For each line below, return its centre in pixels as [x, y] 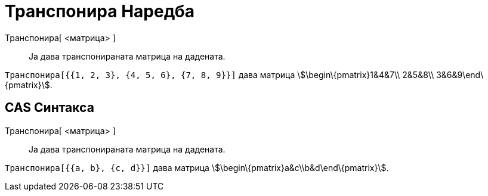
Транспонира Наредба [100, 11]
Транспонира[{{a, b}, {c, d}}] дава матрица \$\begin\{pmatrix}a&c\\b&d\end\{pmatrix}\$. [197, 167]
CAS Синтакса [50, 108]
